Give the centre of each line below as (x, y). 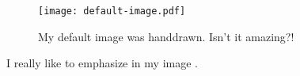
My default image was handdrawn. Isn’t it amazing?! (166, 36)
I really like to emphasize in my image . (102, 63)
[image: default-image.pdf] (112, 11)
